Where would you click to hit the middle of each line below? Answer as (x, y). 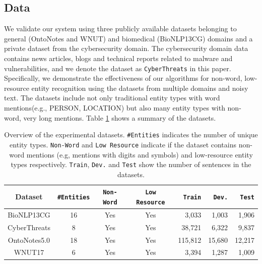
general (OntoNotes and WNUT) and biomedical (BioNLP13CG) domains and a (128, 38)
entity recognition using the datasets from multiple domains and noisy (140, 88)
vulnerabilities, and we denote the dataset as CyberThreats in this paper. (118, 68)
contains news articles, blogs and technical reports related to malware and (118, 58)
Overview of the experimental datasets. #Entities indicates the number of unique (131, 135)
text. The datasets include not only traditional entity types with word (112, 98)
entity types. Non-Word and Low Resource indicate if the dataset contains (123, 144)
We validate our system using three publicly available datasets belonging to (120, 29)
